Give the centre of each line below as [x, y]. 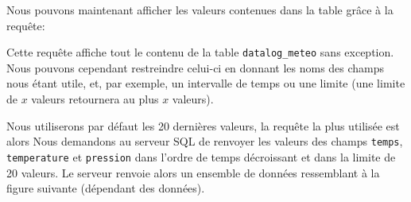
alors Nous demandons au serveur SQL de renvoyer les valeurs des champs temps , [205, 141]
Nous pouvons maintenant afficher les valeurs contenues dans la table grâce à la [200, 10]
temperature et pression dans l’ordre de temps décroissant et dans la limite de [201, 156]
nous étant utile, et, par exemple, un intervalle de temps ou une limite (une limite [206, 83]
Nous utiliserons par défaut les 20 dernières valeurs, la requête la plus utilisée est [203, 125]
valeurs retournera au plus [95, 99]
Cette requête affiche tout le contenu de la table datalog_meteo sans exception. [200, 52]
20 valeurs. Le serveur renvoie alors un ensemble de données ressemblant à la [193, 172]
